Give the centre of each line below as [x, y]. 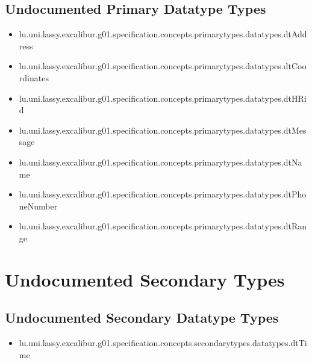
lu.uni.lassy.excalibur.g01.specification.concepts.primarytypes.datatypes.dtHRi [163, 98]
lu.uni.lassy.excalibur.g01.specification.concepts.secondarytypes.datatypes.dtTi [163, 343]
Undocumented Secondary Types [145, 279]
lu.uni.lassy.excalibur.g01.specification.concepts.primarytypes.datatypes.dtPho [163, 194]
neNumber [38, 206]
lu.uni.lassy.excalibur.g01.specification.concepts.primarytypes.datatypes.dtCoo [163, 66]
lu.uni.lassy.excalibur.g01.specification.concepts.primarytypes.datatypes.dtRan [163, 226]
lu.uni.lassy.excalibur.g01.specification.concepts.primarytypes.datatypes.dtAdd [163, 34]
